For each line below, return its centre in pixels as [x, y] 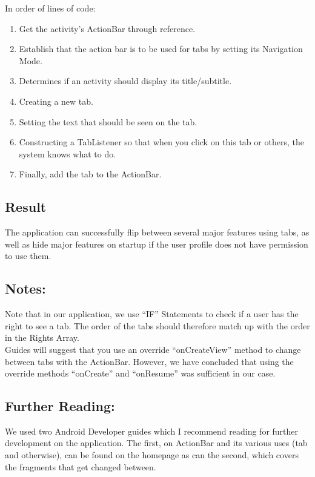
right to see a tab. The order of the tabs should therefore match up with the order [157, 325]
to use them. [28, 256]
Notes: [25, 288]
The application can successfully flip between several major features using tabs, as [157, 232]
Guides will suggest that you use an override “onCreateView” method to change [153, 349]
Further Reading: [60, 406]
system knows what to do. [68, 153]
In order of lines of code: [50, 8]
